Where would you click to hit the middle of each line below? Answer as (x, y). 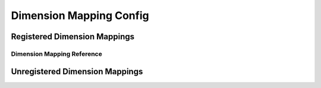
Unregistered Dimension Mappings (77, 71)
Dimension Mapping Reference (56, 54)
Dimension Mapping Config (80, 15)
